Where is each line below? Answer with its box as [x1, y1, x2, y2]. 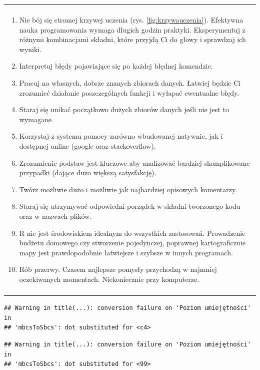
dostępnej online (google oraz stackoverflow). [19, 140, 156, 151]
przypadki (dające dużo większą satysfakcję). [19, 167, 156, 178]
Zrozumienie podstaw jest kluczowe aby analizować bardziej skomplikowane [19, 157, 250, 168]
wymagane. [19, 114, 53, 124]
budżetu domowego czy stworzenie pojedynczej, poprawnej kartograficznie [19, 237, 245, 248]
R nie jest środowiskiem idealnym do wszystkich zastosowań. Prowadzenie [19, 227, 245, 238]
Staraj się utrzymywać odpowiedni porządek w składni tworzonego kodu [19, 201, 240, 211]
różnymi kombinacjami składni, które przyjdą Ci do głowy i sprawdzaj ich [19, 34, 246, 45]
